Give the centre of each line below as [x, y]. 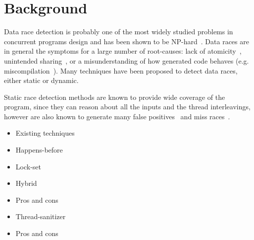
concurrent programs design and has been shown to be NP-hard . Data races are [127, 41]
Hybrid [26, 183]
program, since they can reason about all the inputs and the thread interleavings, [127, 107]
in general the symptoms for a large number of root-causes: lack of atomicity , [123, 51]
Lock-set [28, 166]
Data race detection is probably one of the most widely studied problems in [119, 32]
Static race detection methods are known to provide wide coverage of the [115, 97]
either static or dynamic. [41, 80]
